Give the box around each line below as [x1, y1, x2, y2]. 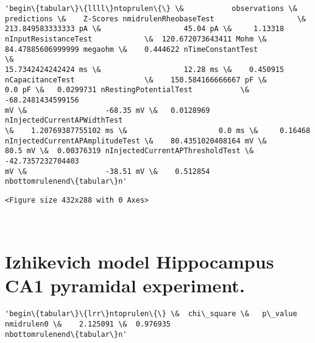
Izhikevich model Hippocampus [5, 249, 274, 274]
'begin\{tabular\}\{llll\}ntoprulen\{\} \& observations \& [5, 4, 297, 13]
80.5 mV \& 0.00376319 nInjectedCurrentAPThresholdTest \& [5, 146, 254, 156]
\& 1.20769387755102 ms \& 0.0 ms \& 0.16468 [5, 126, 311, 135]
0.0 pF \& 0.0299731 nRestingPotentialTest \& [5, 85, 249, 95]
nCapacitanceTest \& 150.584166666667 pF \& [5, 75, 267, 84]
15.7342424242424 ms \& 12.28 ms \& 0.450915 [5, 65, 285, 74]
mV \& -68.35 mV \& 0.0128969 [5, 106, 210, 115]
